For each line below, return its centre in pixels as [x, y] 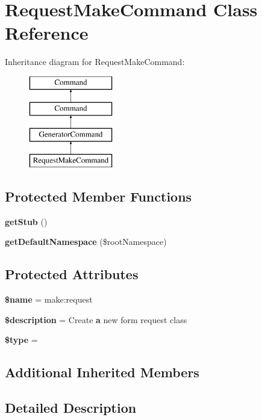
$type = [21, 340]
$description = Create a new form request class [96, 319]
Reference [47, 33]
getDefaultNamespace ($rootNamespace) [86, 242]
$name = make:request [49, 299]
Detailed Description [71, 408]
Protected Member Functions [98, 196]
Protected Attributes [72, 274]
